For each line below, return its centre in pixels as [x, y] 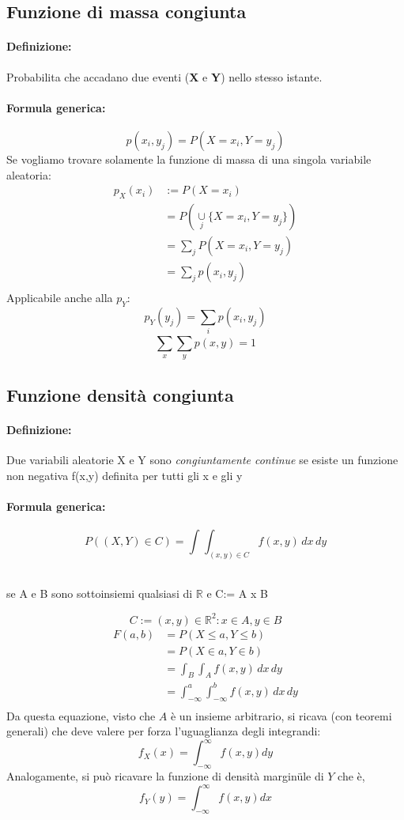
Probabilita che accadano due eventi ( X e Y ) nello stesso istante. [164, 76]
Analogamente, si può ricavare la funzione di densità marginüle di [165, 776]
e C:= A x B [237, 593]
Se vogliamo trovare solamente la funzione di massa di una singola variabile [189, 159]
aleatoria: [29, 174]
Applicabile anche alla [60, 298]
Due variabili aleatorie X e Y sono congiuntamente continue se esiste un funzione [202, 459]
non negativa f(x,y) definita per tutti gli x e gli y [125, 475]
